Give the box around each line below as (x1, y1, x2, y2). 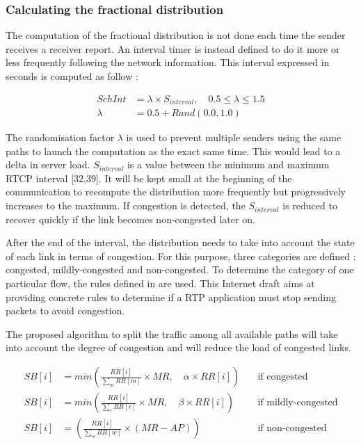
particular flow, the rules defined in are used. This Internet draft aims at (6, 276, 315, 291)
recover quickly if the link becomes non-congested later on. (6, 211, 255, 226)
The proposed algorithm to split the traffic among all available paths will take (6, 326, 338, 341)
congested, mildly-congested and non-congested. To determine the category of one (6, 262, 354, 277)
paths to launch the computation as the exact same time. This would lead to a (6, 143, 341, 158)
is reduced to (282, 198, 337, 213)
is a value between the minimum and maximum (127, 157, 330, 172)
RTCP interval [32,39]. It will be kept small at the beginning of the (6, 170, 292, 185)
